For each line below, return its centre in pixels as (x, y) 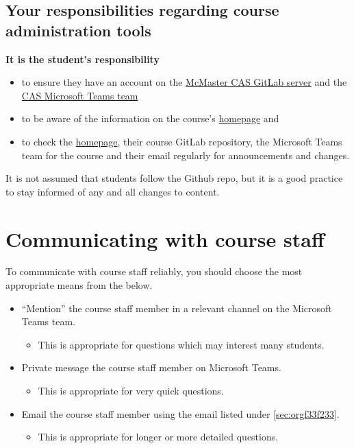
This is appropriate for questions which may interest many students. (181, 344)
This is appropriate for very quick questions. (131, 391)
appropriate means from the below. (79, 285)
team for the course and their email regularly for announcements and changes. (186, 155)
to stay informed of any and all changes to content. (113, 191)
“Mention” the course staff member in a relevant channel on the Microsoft (177, 308)
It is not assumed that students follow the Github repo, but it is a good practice (174, 178)
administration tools (78, 30)
